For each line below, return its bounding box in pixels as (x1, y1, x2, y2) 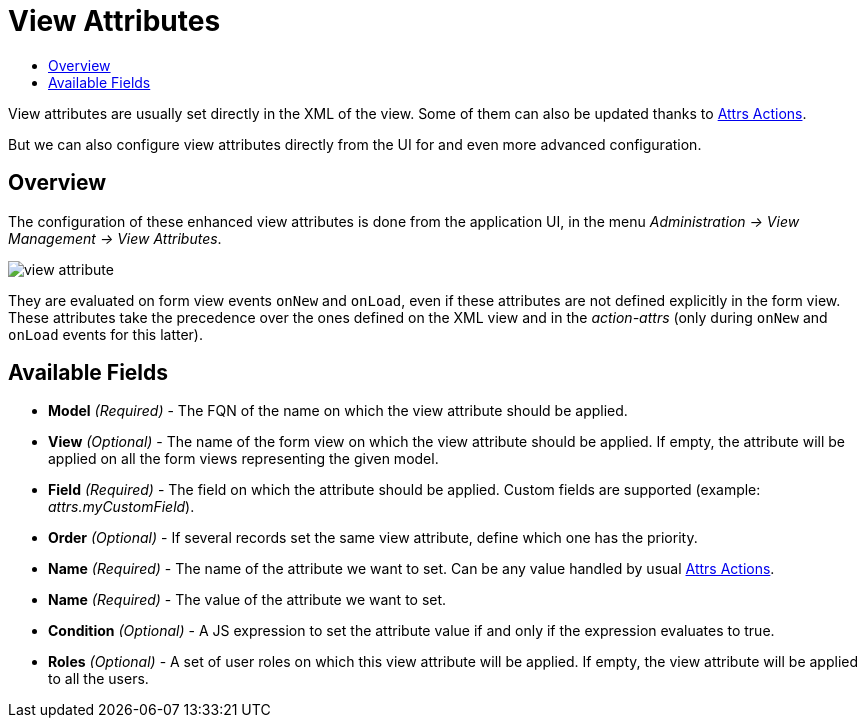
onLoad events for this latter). (8, 325, 204, 343)
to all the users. (48, 670, 149, 688)
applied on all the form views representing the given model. (48, 450, 439, 468)
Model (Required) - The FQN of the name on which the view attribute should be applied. (48, 402, 628, 420)
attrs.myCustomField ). (48, 498, 195, 516)
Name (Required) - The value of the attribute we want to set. (48, 591, 447, 609)
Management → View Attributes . (8, 229, 222, 247)
